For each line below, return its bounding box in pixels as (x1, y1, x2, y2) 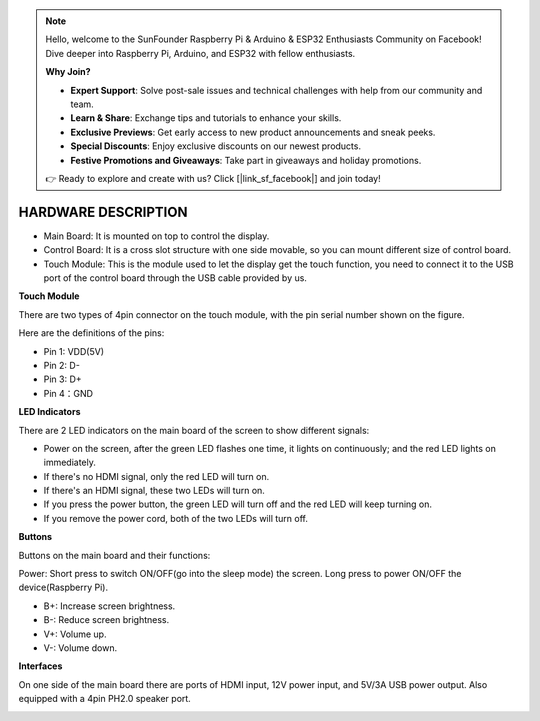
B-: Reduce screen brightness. (43, 614, 170, 626)
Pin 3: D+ (43, 373, 82, 385)
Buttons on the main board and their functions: (18, 549, 211, 561)
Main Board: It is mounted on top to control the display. (43, 230, 270, 242)
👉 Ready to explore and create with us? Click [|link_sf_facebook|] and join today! (45, 172, 381, 184)
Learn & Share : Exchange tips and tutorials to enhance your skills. (70, 112, 342, 124)
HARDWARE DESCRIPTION (18, 203, 188, 220)
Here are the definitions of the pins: (18, 327, 165, 339)
